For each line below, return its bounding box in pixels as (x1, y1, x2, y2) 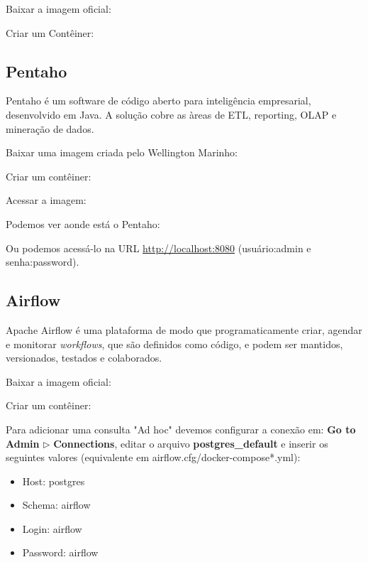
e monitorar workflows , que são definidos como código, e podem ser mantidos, (6, 336, 343, 351)
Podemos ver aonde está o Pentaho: (6, 216, 160, 231)
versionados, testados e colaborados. (6, 350, 162, 365)
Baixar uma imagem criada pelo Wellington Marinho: (6, 145, 238, 160)
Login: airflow (22, 521, 82, 536)
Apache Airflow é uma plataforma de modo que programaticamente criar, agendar (6, 322, 362, 337)
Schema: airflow (22, 497, 91, 512)
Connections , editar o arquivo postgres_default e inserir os (53, 436, 328, 450)
